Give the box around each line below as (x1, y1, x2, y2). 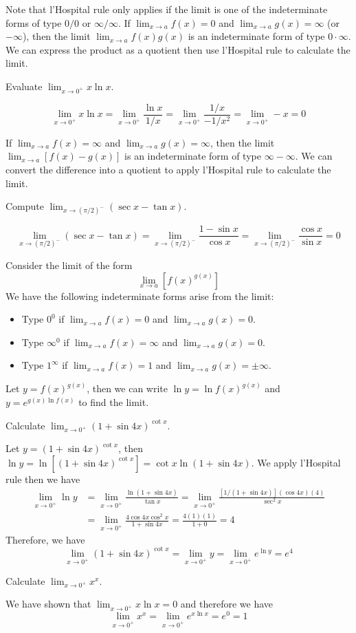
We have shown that (5, 597, 91, 611)
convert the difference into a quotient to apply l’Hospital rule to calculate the (5, 162, 331, 176)
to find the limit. (78, 395, 149, 409)
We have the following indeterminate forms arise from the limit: (5, 288, 274, 303)
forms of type (5, 15, 62, 30)
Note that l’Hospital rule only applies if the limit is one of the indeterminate (5, 2, 328, 16)
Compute (5, 199, 44, 213)
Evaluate (5, 78, 43, 93)
